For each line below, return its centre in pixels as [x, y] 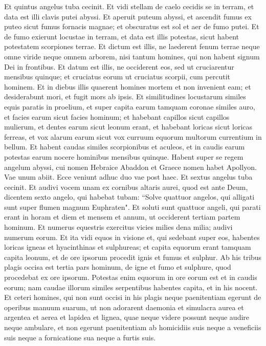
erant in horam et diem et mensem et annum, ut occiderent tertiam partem [122, 217]
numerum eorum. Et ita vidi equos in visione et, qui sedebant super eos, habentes [132, 237]
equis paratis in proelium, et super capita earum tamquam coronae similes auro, [130, 106]
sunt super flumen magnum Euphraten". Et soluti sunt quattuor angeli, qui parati [132, 207]
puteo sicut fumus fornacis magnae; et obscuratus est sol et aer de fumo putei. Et [132, 26]
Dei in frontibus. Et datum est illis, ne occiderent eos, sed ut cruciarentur [119, 66]
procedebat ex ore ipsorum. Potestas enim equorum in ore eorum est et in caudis [131, 277]
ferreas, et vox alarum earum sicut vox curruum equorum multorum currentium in [133, 136]
